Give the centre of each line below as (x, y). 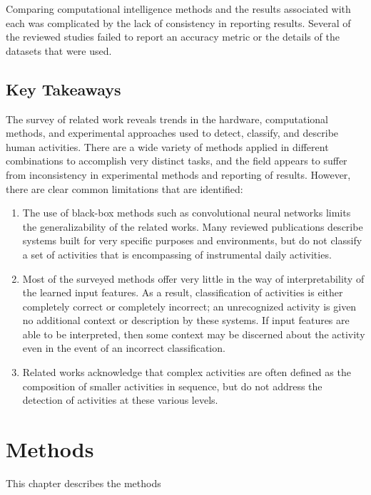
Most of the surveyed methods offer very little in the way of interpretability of (193, 278)
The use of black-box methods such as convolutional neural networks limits (187, 213)
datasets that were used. (59, 50)
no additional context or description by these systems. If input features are (186, 320)
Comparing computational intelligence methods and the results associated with (178, 9)
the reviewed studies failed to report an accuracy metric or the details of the (173, 37)
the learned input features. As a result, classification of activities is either (183, 292)
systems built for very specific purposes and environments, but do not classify (192, 240)
